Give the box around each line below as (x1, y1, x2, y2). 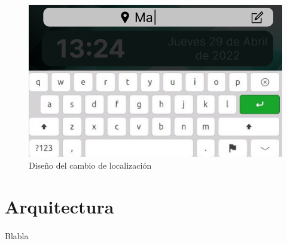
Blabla (5, 229, 29, 242)
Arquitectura (5, 194, 114, 218)
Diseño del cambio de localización (29, 158, 152, 171)
